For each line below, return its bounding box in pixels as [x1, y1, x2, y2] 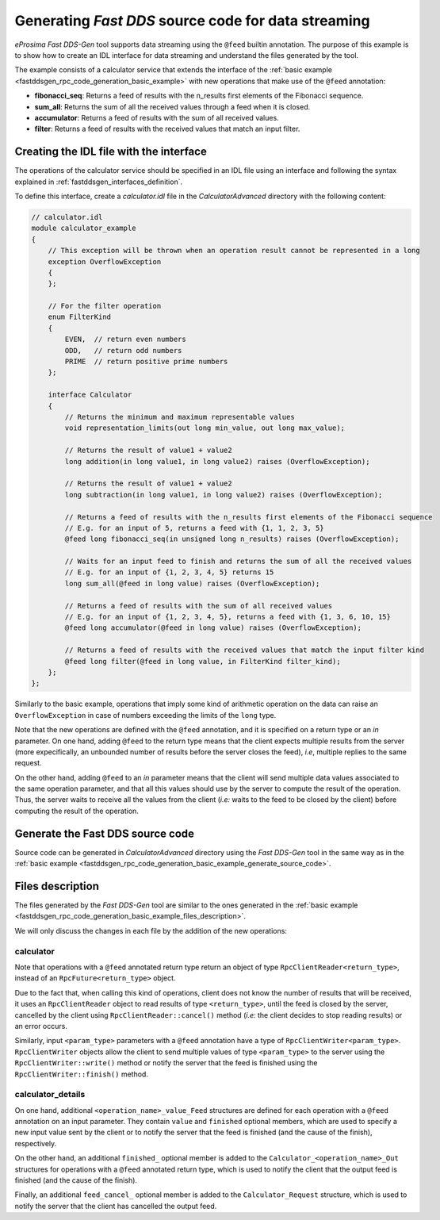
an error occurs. [14, 1021, 67, 1030]
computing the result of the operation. [14, 806, 139, 815]
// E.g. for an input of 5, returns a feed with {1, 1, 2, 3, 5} [64, 524, 324, 532]
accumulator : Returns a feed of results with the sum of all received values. [34, 113, 279, 122]
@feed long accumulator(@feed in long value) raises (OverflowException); [64, 623, 362, 632]
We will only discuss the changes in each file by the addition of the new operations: [14, 926, 287, 935]
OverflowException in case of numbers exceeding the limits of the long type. [14, 710, 277, 719]
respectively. [14, 1138, 57, 1148]
